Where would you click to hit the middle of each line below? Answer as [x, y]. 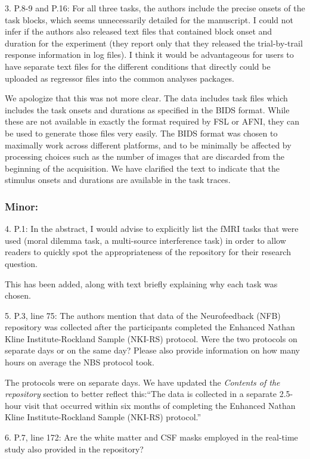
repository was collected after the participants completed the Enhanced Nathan [150, 327]
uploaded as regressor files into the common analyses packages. [120, 78]
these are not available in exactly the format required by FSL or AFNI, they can [152, 121]
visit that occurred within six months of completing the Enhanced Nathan [160, 405]
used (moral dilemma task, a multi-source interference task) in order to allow [145, 240]
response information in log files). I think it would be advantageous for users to [149, 55]
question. [21, 263]
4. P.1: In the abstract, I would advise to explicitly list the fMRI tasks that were [152, 229]
